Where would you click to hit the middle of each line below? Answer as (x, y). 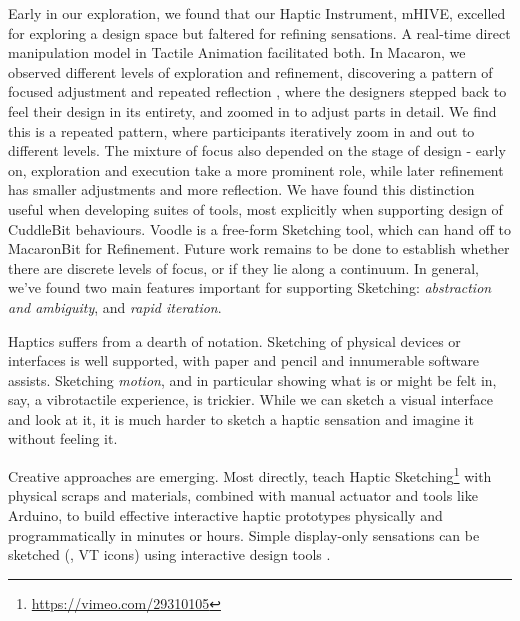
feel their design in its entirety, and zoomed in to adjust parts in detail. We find (252, 110)
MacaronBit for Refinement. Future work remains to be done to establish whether (259, 248)
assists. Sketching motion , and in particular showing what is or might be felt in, (252, 379)
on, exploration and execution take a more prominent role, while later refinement (256, 169)
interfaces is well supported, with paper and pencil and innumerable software (244, 360)
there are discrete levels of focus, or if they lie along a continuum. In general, (243, 267)
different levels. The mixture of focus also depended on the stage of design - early (257, 150)
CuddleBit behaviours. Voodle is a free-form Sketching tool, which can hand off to (259, 228)
